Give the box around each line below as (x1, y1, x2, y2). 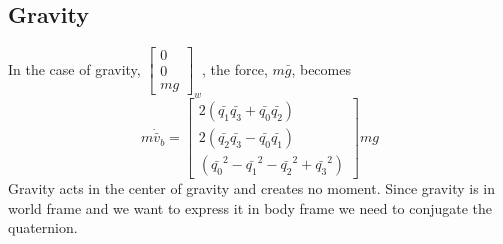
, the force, (202, 58, 268, 79)
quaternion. (8, 217, 78, 238)
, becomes (291, 58, 351, 79)
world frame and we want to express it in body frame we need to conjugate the (8, 197, 493, 218)
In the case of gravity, (8, 58, 141, 79)
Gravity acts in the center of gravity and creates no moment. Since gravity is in (8, 178, 495, 199)
